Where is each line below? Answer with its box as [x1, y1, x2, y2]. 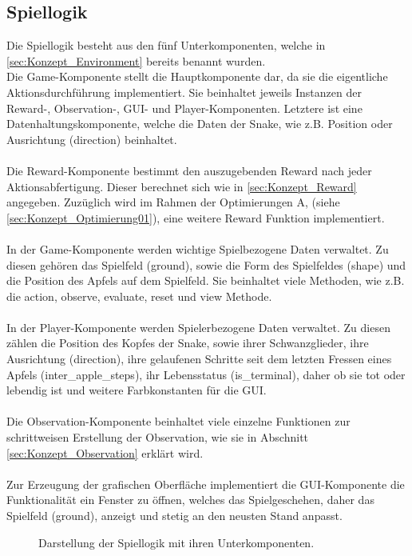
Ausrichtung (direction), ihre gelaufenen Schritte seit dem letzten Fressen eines [6, 350, 392, 367]
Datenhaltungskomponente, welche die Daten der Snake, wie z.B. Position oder [6, 115, 393, 132]
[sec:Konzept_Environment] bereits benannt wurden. [6, 52, 266, 69]
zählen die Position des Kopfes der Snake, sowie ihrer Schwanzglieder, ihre [6, 334, 369, 351]
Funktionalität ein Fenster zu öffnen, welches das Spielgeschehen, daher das [6, 491, 374, 508]
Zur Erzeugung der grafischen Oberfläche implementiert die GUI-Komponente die [6, 475, 405, 492]
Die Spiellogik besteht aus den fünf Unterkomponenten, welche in [6, 37, 326, 54]
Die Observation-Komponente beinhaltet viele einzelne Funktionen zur [6, 413, 351, 430]
